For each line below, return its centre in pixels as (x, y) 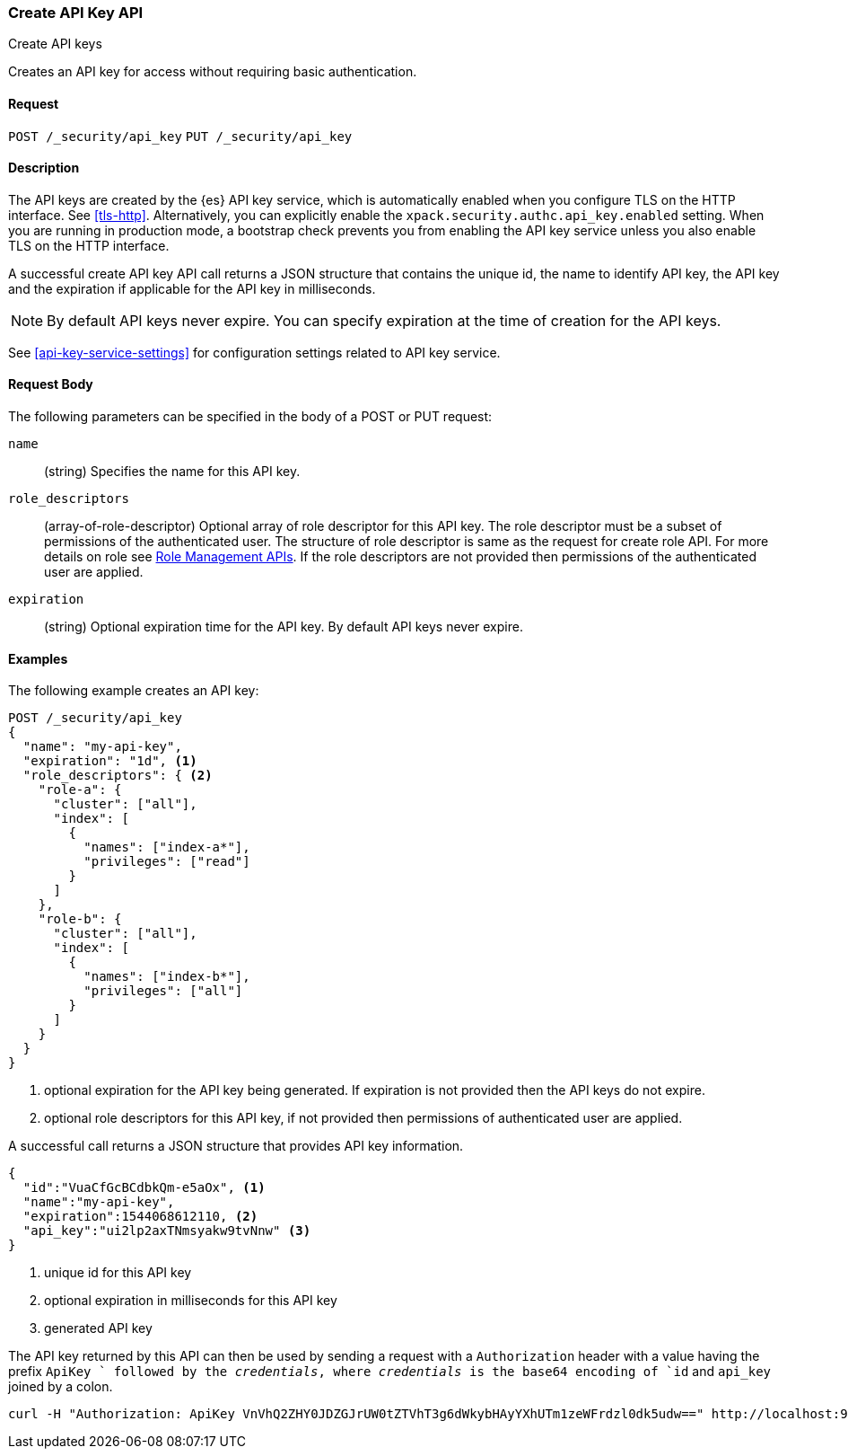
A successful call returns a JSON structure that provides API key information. (236, 1146)
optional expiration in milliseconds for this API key (191, 1301)
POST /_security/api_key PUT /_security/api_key (180, 136)
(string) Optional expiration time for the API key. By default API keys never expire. (284, 627)
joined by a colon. (61, 1387)
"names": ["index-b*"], (167, 977)
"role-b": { (80, 919)
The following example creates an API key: (134, 691)
